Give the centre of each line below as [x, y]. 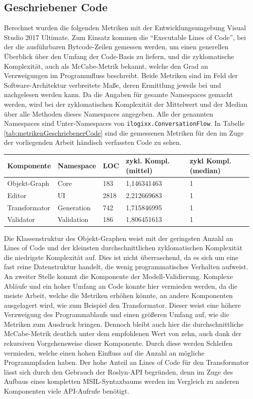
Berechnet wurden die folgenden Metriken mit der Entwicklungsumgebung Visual [125, 28]
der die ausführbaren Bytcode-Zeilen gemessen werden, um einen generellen [116, 47]
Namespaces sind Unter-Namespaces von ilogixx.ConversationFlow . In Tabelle [124, 123]
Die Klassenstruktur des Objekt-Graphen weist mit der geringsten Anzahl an [119, 238]
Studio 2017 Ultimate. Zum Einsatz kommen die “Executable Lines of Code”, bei [125, 37]
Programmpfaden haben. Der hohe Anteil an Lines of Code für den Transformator [126, 362]
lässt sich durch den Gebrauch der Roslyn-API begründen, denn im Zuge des [118, 371]
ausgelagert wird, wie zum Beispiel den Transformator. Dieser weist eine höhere [122, 305]
